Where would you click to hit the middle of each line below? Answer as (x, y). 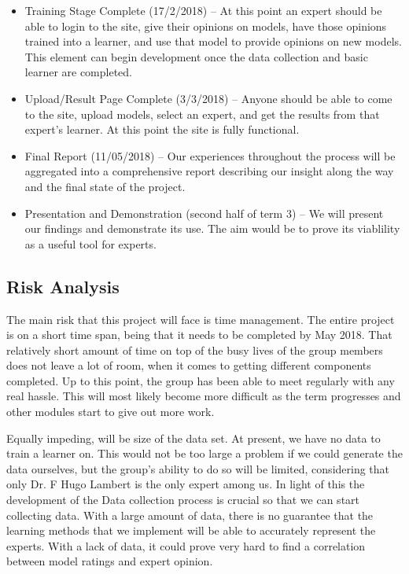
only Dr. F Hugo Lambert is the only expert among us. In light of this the (186, 484)
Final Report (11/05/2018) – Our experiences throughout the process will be (210, 155)
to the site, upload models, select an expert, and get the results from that (202, 114)
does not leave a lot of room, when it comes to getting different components (189, 365)
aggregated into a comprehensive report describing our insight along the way (209, 171)
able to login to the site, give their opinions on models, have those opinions (206, 26)
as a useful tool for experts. (90, 243)
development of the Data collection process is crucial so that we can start (183, 500)
